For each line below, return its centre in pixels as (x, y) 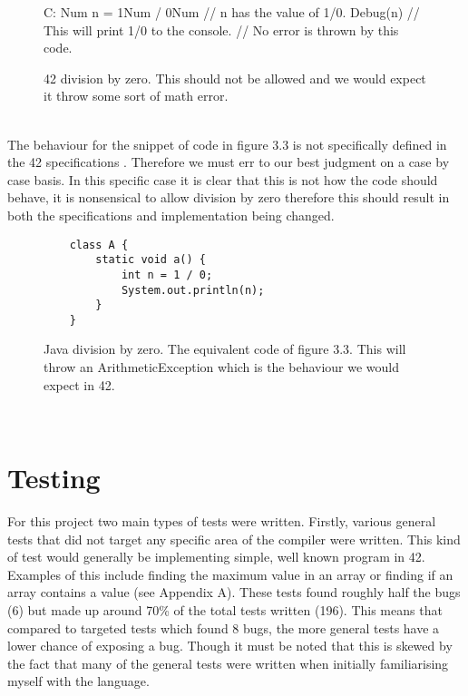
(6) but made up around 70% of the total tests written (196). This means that (225, 609)
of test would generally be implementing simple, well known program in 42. (216, 557)
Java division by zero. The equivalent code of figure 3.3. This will (225, 349)
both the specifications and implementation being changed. (171, 215)
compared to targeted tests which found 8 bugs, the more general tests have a (224, 627)
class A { (99, 245)
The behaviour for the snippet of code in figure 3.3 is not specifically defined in (227, 144)
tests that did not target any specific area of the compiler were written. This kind (234, 539)
